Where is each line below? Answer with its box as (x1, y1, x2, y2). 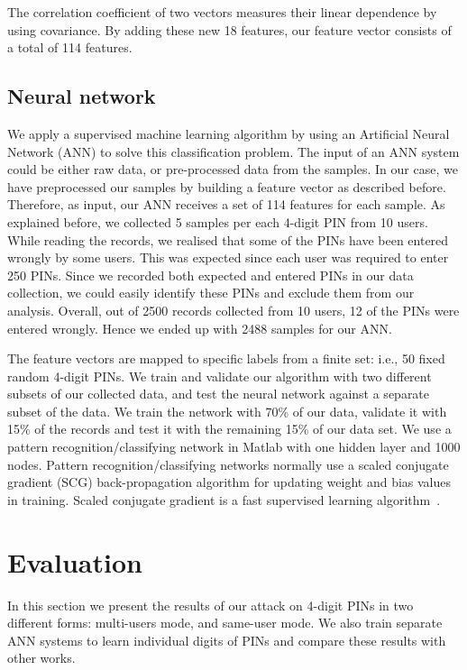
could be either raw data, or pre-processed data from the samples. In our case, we (7, 160, 458, 179)
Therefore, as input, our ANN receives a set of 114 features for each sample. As (7, 195, 445, 214)
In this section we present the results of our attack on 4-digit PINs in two (7, 595, 414, 614)
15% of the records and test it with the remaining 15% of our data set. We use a (7, 419, 452, 438)
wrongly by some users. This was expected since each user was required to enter (7, 248, 449, 267)
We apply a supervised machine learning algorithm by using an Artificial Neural (7, 124, 450, 142)
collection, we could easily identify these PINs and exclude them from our (7, 283, 415, 302)
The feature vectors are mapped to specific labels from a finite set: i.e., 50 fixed (7, 349, 445, 368)
